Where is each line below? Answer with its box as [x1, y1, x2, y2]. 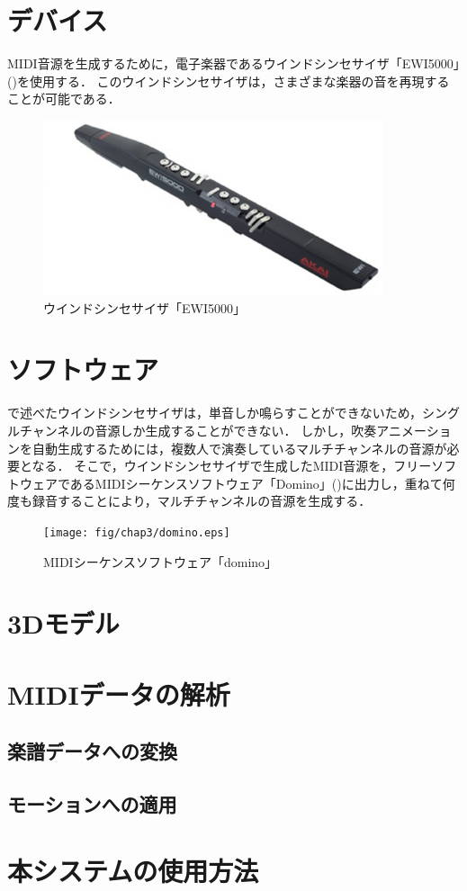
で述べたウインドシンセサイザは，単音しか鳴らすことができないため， [7, 403, 423, 422]
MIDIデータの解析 [7, 675, 230, 712]
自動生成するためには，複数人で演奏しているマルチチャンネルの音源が [31, 438, 447, 457]
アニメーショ [376, 420, 452, 439]
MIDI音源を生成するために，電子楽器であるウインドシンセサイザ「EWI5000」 [7, 54, 460, 73]
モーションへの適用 [7, 790, 177, 818]
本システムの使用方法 [7, 851, 259, 888]
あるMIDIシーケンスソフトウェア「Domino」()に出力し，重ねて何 [69, 473, 455, 492]
